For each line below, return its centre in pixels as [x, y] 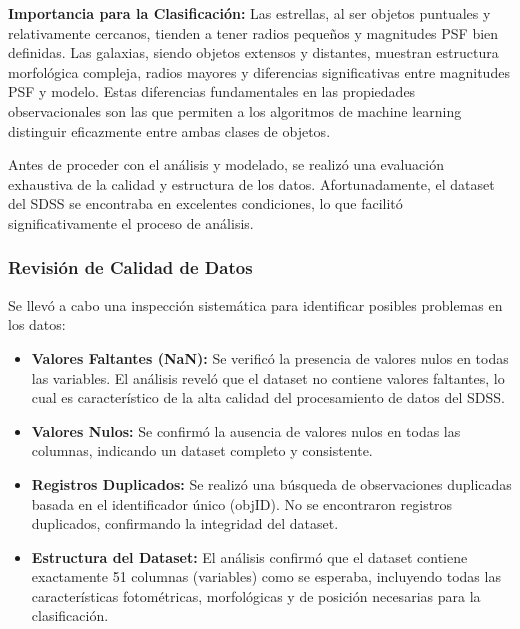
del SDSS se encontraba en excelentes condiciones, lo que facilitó [205, 203]
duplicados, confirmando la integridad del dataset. [185, 523]
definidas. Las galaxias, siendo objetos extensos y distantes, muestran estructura [253, 52]
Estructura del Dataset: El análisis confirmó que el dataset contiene [249, 556]
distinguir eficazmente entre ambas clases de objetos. [169, 130]
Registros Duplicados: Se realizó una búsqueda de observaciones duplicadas [271, 483]
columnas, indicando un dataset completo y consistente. [202, 450]
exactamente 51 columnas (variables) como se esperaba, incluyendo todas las [266, 576]
